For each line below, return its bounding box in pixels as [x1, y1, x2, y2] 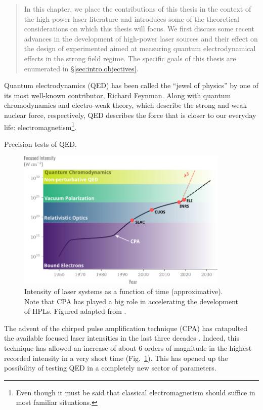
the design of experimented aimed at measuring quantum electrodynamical [24, 43, 256, 54]
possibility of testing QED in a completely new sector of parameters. [4, 362, 216, 373]
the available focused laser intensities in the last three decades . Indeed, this [4, 333, 239, 343]
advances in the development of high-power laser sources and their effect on [24, 33, 258, 44]
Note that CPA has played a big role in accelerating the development [24, 296, 239, 306]
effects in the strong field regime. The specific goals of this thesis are [24, 53, 236, 63]
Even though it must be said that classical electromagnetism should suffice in [16, 387, 255, 397]
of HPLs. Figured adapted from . [24, 306, 126, 316]
